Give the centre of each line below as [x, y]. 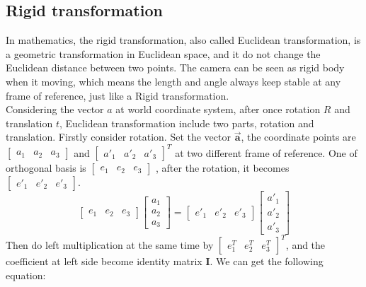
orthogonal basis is [46, 168]
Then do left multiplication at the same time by [110, 244]
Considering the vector [55, 109]
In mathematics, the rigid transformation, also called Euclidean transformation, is [183, 40]
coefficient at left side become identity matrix [104, 261]
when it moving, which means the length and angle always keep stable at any [173, 81]
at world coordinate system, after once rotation [218, 109]
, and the [305, 244]
